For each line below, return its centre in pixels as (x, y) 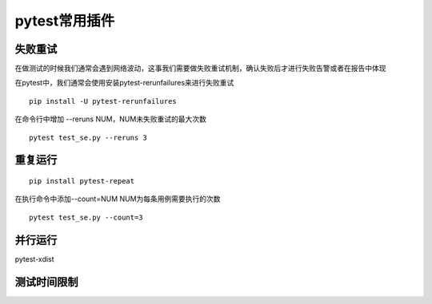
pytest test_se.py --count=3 (86, 217)
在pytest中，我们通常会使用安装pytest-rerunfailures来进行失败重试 (124, 83)
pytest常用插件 (65, 21)
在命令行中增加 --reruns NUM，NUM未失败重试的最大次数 (111, 119)
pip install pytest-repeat (82, 181)
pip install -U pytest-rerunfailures (103, 101)
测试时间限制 (46, 282)
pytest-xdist (35, 259)
